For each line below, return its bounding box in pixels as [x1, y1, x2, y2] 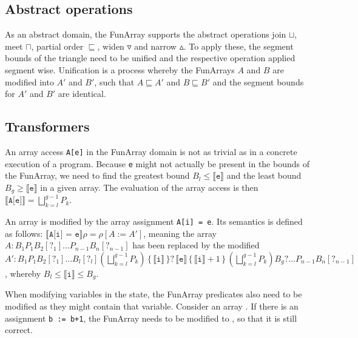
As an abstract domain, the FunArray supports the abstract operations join [5, 28, 286, 41]
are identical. [58, 87, 106, 100]
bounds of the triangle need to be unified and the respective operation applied [5, 51, 296, 64]
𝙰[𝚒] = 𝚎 [49, 230, 79, 239]
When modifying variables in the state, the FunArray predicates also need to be [5, 288, 302, 300]
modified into [5, 75, 54, 88]
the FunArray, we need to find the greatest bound [5, 169, 190, 182]
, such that [94, 75, 135, 88]
